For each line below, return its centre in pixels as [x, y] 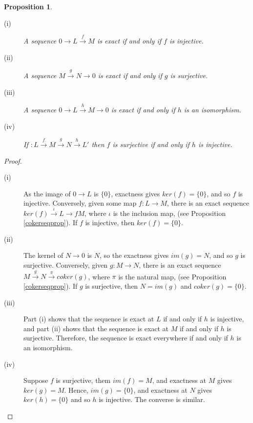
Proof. [13, 160]
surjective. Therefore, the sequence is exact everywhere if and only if [126, 338]
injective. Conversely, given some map [80, 203]
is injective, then [110, 222]
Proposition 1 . [28, 6]
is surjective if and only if [151, 144]
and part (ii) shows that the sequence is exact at [96, 328]
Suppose [36, 380]
